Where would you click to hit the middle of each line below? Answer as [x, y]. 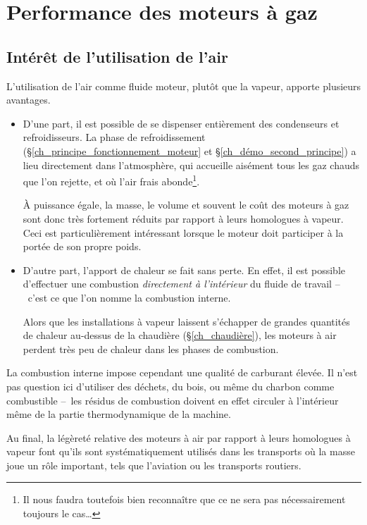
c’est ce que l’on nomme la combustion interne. [129, 297]
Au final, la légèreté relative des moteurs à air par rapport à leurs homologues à [179, 437]
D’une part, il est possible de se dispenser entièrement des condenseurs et [181, 123]
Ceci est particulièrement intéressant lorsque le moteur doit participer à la [183, 232]
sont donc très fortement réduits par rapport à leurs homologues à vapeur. [183, 218]
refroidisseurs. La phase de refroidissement [114, 137]
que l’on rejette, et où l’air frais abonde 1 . [111, 180]
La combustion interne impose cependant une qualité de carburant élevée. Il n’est [182, 372]
